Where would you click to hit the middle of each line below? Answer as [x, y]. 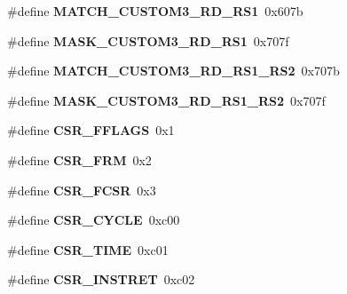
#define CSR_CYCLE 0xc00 [94, 220]
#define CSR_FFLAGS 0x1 [91, 130]
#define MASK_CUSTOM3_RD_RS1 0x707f [148, 40]
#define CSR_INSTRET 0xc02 [101, 279]
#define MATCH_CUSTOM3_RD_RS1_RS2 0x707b [173, 71]
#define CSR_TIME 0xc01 [88, 249]
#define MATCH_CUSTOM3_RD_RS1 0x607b [155, 11]
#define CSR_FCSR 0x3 [82, 190]
